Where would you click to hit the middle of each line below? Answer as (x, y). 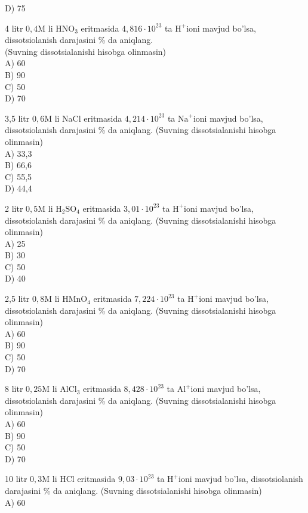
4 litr (14, 28)
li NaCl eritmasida (88, 118)
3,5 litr (17, 118)
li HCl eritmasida (84, 479)
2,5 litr (17, 299)
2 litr (14, 208)
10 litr (16, 479)
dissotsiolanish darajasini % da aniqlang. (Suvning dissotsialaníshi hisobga (141, 220)
